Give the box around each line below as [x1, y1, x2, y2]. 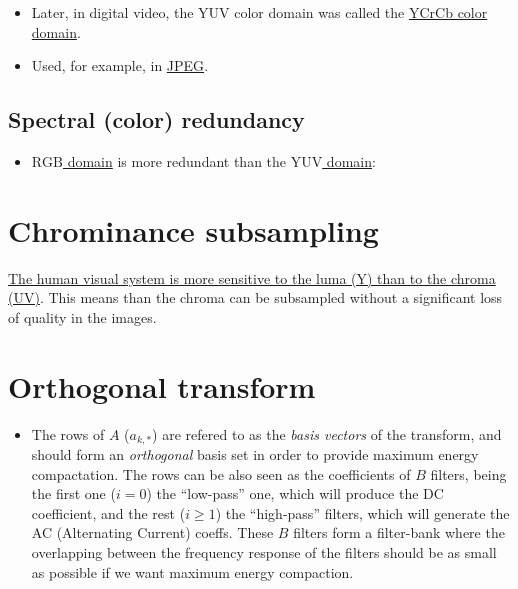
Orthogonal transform [8, 365, 316, 406]
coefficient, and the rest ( [31, 502, 186, 523]
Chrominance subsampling [8, 209, 379, 250]
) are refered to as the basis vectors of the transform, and [152, 423, 502, 444]
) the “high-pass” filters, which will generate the [215, 502, 510, 523]
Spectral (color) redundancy [8, 104, 305, 135]
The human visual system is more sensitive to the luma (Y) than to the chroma [8, 267, 496, 288]
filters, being [430, 463, 507, 484]
